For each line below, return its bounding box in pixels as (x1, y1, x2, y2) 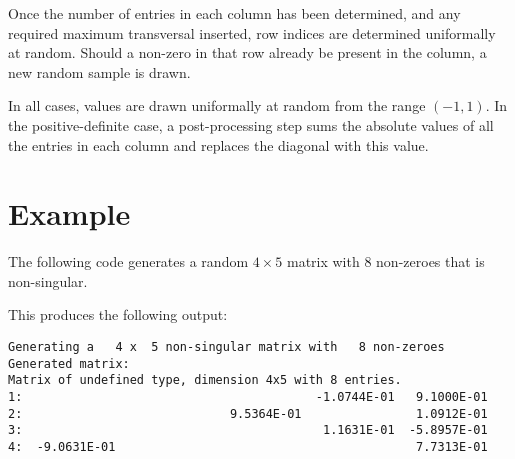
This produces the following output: (8, 304, 228, 325)
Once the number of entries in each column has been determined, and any (8, 3, 461, 23)
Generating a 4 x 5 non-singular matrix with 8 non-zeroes (8, 340, 445, 355)
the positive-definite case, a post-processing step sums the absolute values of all (8, 114, 494, 135)
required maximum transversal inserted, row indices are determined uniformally (8, 22, 496, 43)
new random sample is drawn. (8, 61, 191, 82)
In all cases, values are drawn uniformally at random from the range (8, 95, 426, 116)
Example (8, 193, 131, 234)
